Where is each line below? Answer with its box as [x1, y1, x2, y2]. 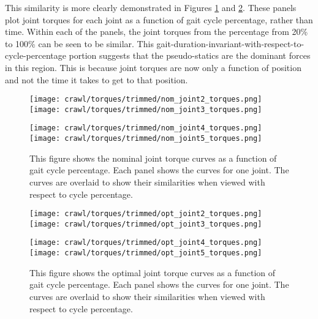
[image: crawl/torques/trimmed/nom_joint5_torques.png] [29, 134, 262, 143]
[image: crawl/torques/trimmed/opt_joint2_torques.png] [29, 209, 262, 219]
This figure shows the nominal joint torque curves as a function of [29, 151, 277, 164]
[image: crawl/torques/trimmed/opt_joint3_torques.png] [29, 219, 262, 228]
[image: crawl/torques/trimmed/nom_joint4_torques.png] [29, 124, 262, 133]
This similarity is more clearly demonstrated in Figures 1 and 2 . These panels [5, 1, 297, 13]
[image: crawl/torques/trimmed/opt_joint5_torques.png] [29, 249, 262, 258]
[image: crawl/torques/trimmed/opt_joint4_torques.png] [29, 238, 262, 247]
